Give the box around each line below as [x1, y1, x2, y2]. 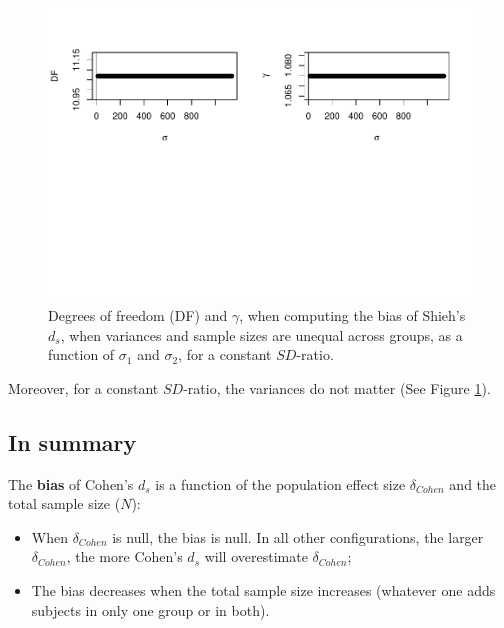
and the [449, 473, 497, 494]
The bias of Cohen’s [8, 473, 134, 494]
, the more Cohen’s [66, 546, 183, 567]
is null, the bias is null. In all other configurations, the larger [112, 526, 484, 547]
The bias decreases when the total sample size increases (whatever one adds [31, 580, 496, 601]
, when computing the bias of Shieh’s [239, 305, 466, 326]
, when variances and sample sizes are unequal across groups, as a [60, 324, 463, 345]
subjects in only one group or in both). [31, 599, 270, 620]
